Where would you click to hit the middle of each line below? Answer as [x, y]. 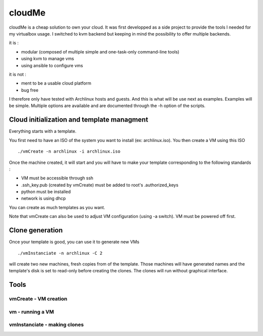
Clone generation [36, 230]
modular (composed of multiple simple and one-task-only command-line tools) [100, 52]
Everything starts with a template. [43, 131]
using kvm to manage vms [47, 59]
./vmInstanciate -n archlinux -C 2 [60, 253]
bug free [30, 90]
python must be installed [46, 192]
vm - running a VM [32, 312]
